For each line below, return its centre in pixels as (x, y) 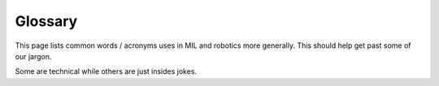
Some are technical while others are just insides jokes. (106, 71)
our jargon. (33, 56)
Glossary (46, 21)
